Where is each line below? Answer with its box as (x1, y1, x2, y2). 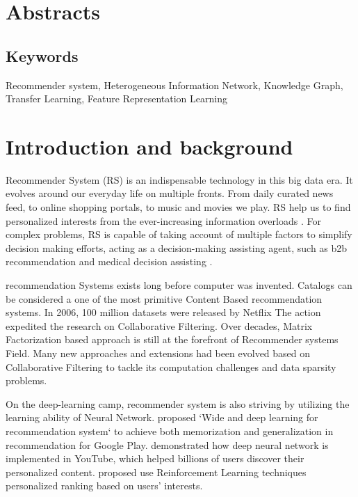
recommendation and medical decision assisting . (6, 254, 213, 269)
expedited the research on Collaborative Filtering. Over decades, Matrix (6, 318, 313, 333)
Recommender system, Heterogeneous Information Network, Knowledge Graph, (6, 77, 343, 92)
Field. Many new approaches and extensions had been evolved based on (6, 346, 311, 361)
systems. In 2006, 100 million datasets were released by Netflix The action (6, 305, 321, 319)
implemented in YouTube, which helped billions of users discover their (6, 451, 304, 466)
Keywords (6, 45, 79, 66)
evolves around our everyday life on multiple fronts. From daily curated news (6, 186, 334, 200)
